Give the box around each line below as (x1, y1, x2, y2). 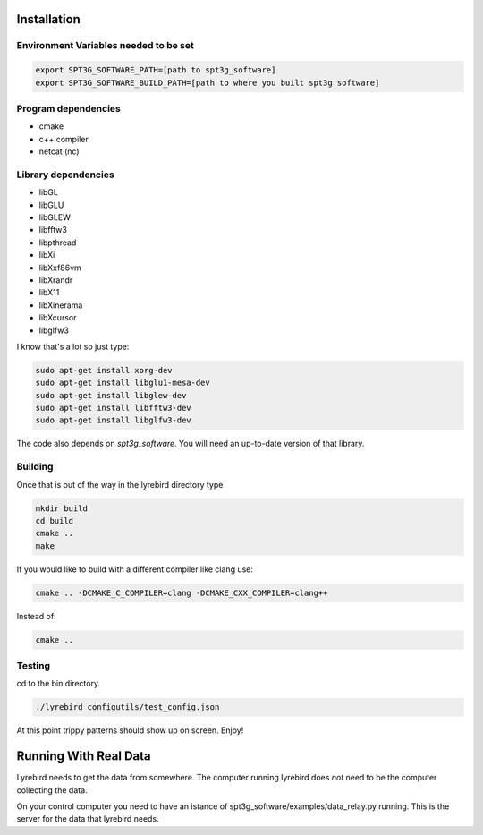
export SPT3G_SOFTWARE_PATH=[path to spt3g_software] (35, 65, 276, 75)
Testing (16, 660, 51, 672)
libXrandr (38, 274, 73, 285)
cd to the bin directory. (16, 678, 101, 689)
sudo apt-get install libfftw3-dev (35, 403, 191, 413)
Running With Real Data (16, 748, 151, 764)
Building (16, 461, 54, 473)
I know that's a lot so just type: (16, 341, 130, 352)
